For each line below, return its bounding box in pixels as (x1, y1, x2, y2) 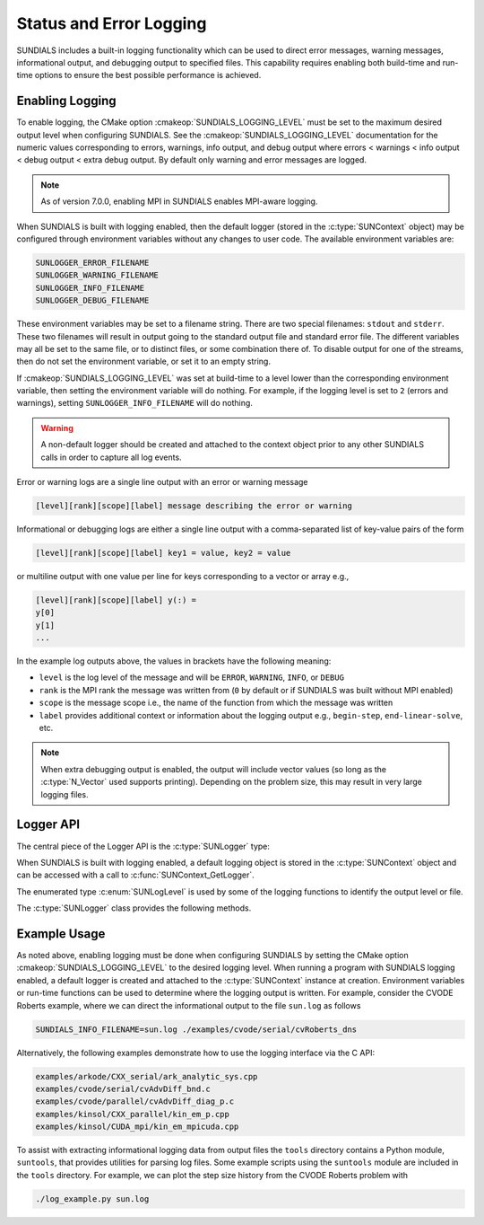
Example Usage (16, 926, 106, 941)
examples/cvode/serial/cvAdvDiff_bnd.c (35, 1083, 211, 1094)
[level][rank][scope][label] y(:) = (35, 595, 197, 605)
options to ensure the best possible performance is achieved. (34, 70, 262, 81)
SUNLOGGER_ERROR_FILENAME (35, 257, 150, 268)
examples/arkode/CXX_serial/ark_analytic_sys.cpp (35, 1071, 258, 1081)
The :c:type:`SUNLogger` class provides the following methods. (16, 903, 252, 913)
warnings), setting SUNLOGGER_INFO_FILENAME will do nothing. (16, 398, 253, 409)
